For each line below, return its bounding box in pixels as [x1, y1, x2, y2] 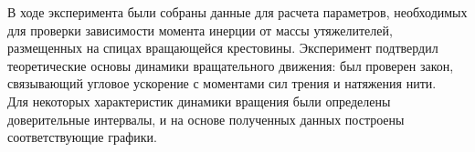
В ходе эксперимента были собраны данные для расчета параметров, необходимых [7, 3, 468, 21]
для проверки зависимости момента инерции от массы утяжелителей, [7, 20, 393, 39]
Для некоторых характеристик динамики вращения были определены [7, 91, 391, 110]
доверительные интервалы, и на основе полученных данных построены [7, 109, 405, 128]
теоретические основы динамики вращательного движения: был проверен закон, [7, 56, 454, 75]
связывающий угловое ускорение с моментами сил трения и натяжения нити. [7, 74, 437, 93]
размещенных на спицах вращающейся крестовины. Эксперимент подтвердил [7, 38, 438, 57]
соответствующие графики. [7, 127, 157, 147]
